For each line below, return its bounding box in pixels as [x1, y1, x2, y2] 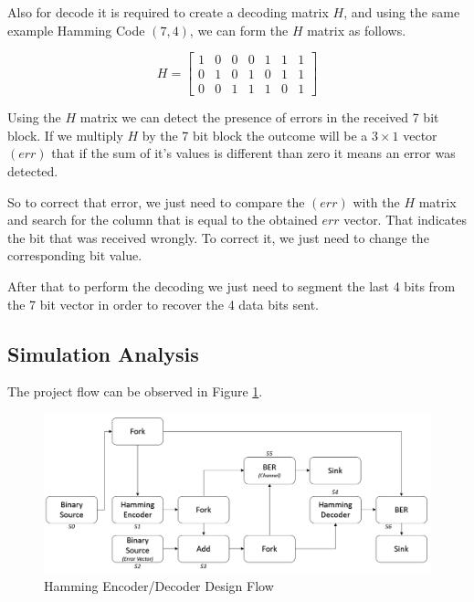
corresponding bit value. [7, 246, 142, 265]
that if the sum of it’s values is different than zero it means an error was [51, 143, 456, 163]
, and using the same [343, 3, 460, 21]
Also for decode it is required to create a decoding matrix [7, 3, 329, 21]
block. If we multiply [7, 125, 123, 144]
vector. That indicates [343, 210, 467, 229]
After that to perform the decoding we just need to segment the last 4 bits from [7, 277, 456, 296]
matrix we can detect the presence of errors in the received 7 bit [79, 108, 439, 127]
